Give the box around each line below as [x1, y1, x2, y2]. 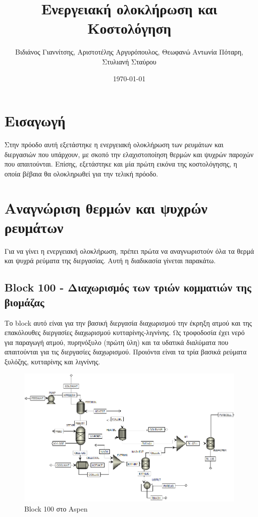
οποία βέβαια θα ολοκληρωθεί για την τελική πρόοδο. [4, 168, 158, 178]
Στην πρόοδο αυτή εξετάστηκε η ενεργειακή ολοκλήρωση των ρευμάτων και [4, 139, 224, 150]
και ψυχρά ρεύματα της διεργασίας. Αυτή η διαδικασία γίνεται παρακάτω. [4, 255, 216, 266]
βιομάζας [4, 294, 45, 309]
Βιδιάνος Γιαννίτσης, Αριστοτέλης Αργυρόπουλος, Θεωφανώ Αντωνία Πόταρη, [15, 47, 244, 57]
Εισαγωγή [4, 111, 66, 131]
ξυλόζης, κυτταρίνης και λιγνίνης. [4, 356, 101, 366]
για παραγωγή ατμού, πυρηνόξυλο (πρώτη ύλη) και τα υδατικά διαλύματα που [4, 337, 228, 347]
